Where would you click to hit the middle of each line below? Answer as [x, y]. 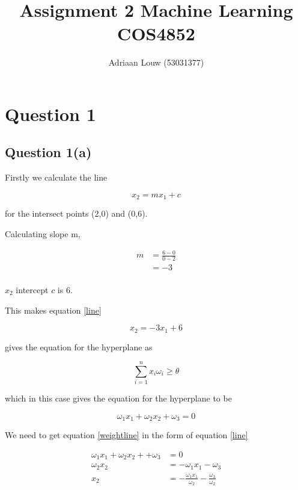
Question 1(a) [48, 152]
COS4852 [156, 33]
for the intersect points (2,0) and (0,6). [76, 213]
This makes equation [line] [53, 310]
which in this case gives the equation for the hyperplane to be [118, 398]
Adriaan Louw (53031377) [156, 62]
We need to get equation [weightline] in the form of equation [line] [126, 435]
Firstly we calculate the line [56, 177]
